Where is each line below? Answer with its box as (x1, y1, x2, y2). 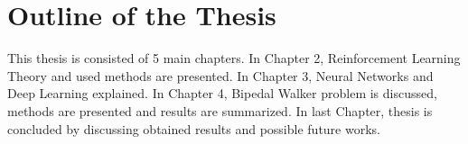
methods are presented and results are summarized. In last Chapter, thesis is (7, 101, 433, 120)
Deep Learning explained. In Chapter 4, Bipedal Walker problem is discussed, (7, 84, 437, 103)
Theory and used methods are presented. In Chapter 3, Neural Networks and (7, 66, 434, 85)
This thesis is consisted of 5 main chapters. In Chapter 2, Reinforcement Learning (7, 49, 461, 67)
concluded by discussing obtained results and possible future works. (7, 119, 380, 138)
